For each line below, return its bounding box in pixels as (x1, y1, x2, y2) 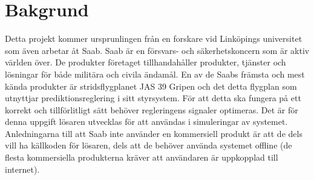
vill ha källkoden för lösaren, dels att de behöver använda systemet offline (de (5, 139, 292, 152)
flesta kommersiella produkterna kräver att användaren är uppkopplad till (5, 151, 278, 164)
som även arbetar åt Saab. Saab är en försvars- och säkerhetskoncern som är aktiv (5, 44, 310, 56)
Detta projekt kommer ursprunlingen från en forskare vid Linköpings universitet (5, 32, 303, 45)
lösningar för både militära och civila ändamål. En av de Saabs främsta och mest (5, 67, 305, 80)
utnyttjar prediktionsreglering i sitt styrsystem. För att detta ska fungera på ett (5, 92, 301, 104)
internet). (5, 162, 40, 175)
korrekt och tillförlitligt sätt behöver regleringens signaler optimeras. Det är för (5, 103, 298, 116)
